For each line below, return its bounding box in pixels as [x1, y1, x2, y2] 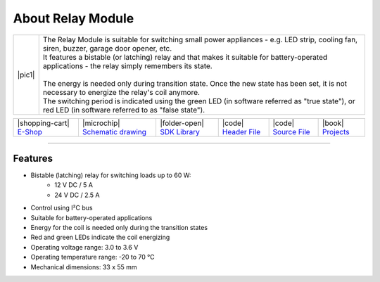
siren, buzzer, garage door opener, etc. [42, 43, 172, 53]
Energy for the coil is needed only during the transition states [30, 224, 208, 232]
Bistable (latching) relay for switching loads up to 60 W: [30, 171, 191, 179]
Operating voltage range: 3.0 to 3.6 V [30, 243, 139, 251]
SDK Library [159, 127, 200, 136]
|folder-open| [159, 118, 204, 128]
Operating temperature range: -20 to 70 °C [30, 253, 155, 262]
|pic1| [17, 70, 35, 79]
